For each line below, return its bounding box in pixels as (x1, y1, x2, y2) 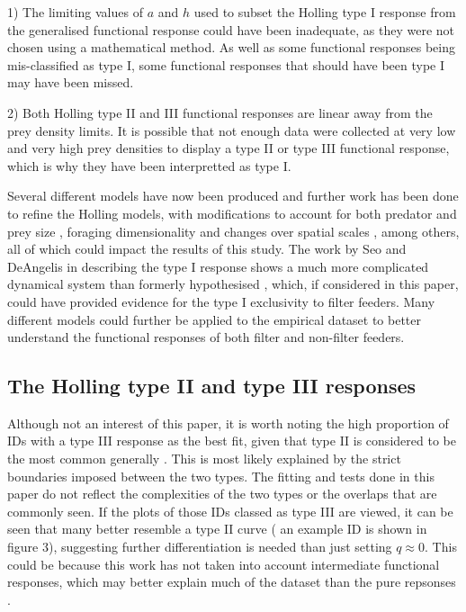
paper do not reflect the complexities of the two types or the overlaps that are (7, 484, 437, 503)
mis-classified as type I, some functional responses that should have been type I (7, 55, 445, 74)
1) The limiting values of (7, 3, 143, 21)
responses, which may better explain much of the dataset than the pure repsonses (7, 572, 456, 591)
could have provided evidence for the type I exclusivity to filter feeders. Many (7, 292, 435, 310)
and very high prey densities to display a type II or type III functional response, (7, 139, 450, 157)
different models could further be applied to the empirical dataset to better (7, 310, 422, 328)
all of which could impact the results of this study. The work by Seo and (7, 239, 407, 258)
